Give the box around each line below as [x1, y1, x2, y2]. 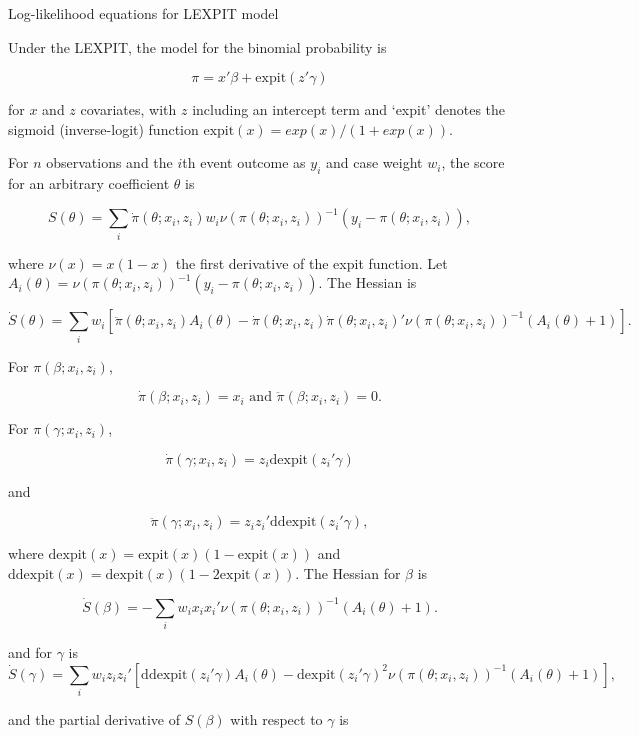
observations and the [46, 152, 173, 173]
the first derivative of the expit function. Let [175, 252, 448, 273]
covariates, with [80, 99, 177, 120]
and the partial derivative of [8, 709, 180, 730]
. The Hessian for [295, 562, 401, 583]
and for [8, 642, 53, 663]
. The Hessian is [318, 272, 417, 293]
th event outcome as [182, 152, 306, 173]
